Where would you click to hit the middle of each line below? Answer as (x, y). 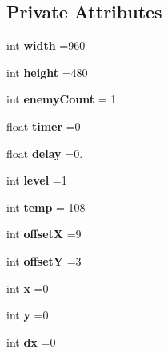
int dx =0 (31, 341)
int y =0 (28, 315)
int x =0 (28, 288)
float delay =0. (45, 153)
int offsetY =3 (44, 260)
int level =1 (37, 180)
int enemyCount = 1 (62, 99)
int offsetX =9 (44, 234)
